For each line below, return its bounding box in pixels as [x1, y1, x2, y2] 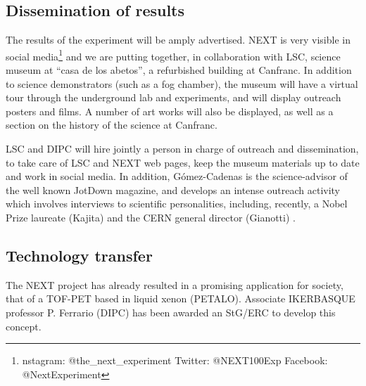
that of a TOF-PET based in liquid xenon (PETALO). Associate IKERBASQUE [6, 291, 355, 306]
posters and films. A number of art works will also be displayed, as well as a [6, 103, 334, 118]
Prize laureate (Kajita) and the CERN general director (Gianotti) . [6, 210, 296, 224]
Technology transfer [6, 244, 153, 266]
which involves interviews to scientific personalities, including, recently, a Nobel [6, 196, 348, 211]
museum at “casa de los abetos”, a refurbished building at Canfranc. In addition [6, 63, 352, 77]
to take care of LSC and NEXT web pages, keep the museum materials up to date [6, 155, 360, 169]
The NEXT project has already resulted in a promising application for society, [6, 277, 343, 292]
